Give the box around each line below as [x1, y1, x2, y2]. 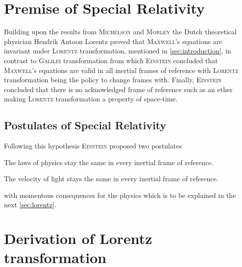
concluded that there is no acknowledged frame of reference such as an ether [4, 84, 233, 94]
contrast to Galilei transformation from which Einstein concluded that [4, 55, 218, 65]
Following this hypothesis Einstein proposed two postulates [4, 141, 182, 151]
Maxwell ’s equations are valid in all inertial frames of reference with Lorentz [4, 65, 239, 75]
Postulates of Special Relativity [4, 118, 167, 133]
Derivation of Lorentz [4, 228, 152, 248]
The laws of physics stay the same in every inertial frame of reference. [4, 157, 214, 167]
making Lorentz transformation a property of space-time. [4, 94, 178, 104]
